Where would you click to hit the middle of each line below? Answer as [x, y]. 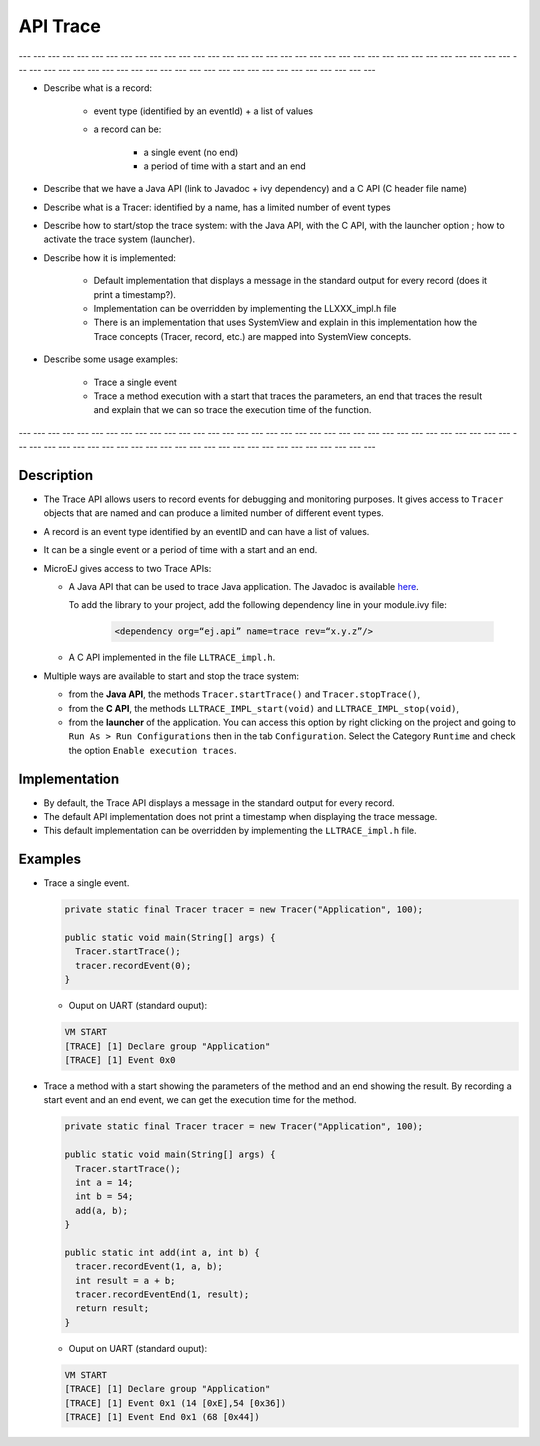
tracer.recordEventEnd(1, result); [162, 1294]
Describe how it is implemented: [110, 257]
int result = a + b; [125, 1280]
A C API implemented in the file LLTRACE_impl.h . [172, 657]
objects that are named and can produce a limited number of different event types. [213, 513]
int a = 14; [104, 1182]
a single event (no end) [191, 152]
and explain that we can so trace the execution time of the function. [232, 410]
